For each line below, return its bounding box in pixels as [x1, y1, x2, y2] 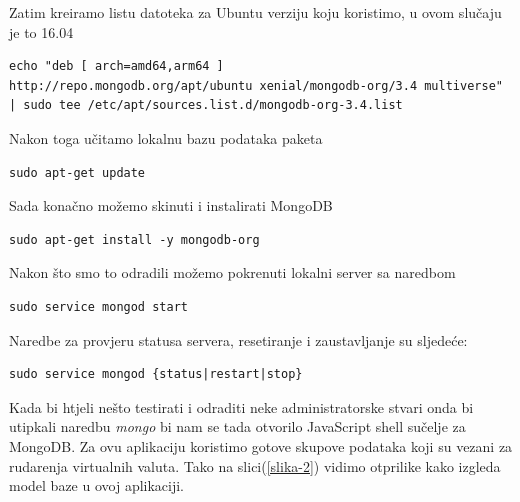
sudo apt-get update [9, 165, 146, 180]
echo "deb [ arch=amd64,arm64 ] [9, 59, 224, 74]
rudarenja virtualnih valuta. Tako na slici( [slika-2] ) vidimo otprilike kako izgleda [9, 455, 501, 476]
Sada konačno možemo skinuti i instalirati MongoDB [9, 195, 333, 216]
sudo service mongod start [9, 299, 188, 314]
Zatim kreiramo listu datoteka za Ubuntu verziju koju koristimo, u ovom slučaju [9, 2, 502, 22]
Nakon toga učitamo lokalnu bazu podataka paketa [9, 127, 323, 148]
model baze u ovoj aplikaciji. [9, 475, 185, 496]
